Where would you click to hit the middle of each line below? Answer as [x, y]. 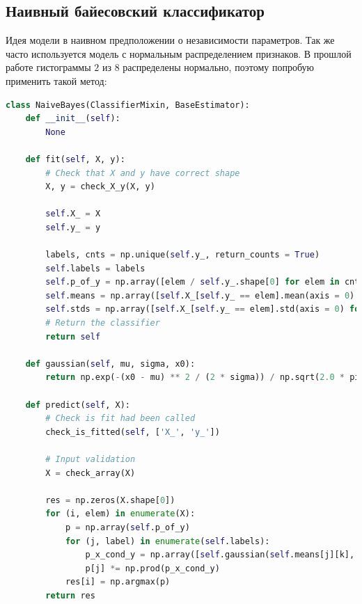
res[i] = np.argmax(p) [118, 582]
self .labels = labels [95, 268]
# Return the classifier [103, 323]
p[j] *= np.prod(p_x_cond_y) [152, 568]
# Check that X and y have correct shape [143, 173]
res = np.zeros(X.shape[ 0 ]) [110, 500]
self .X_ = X [73, 214]
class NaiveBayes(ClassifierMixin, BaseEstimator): [128, 105]
